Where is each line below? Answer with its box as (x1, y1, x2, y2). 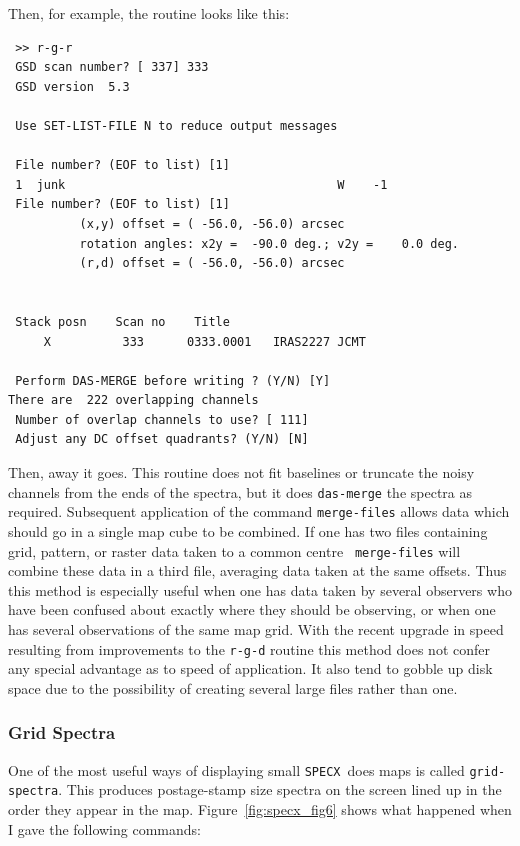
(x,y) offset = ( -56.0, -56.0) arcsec (79, 216, 345, 231)
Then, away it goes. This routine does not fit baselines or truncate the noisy (8, 462, 475, 483)
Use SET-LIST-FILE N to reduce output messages (15, 118, 338, 133)
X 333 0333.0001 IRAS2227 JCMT (43, 334, 366, 349)
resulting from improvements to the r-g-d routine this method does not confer (8, 638, 490, 659)
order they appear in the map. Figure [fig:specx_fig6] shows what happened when (8, 798, 512, 819)
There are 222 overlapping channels (8, 393, 259, 408)
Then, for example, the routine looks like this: (8, 3, 290, 23)
